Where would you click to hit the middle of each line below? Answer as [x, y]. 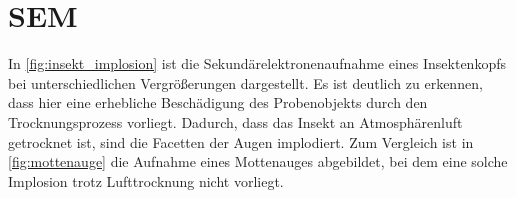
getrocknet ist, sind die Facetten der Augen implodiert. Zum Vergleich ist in [241, 141]
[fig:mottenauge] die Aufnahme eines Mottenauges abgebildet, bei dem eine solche [258, 161]
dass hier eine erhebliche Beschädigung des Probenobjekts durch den [218, 102]
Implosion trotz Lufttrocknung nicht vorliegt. [146, 180]
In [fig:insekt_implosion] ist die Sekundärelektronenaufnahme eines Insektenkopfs [257, 63]
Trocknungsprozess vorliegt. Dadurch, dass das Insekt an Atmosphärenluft [235, 121]
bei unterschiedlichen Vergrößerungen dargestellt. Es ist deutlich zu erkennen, [245, 82]
